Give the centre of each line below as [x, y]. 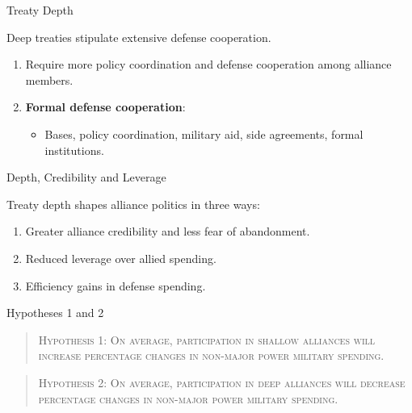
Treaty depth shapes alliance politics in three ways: [133, 204]
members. [49, 79]
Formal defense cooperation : [105, 107]
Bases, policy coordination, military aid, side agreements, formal [204, 133]
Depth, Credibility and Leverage [86, 177]
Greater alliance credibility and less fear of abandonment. [168, 231]
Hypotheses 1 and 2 [55, 313]
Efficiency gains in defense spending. [116, 285]
